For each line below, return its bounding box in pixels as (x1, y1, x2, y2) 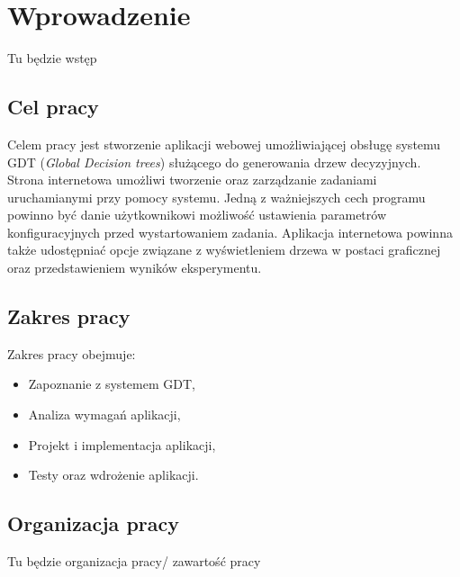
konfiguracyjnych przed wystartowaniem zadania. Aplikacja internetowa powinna (7, 222, 453, 241)
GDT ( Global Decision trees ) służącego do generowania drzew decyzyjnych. (7, 152, 421, 171)
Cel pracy (7, 93, 99, 121)
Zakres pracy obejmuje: (7, 344, 136, 363)
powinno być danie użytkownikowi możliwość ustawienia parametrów (7, 205, 386, 224)
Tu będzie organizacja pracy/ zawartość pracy (7, 552, 261, 571)
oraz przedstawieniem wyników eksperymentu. (7, 258, 262, 277)
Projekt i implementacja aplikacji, (28, 435, 216, 454)
